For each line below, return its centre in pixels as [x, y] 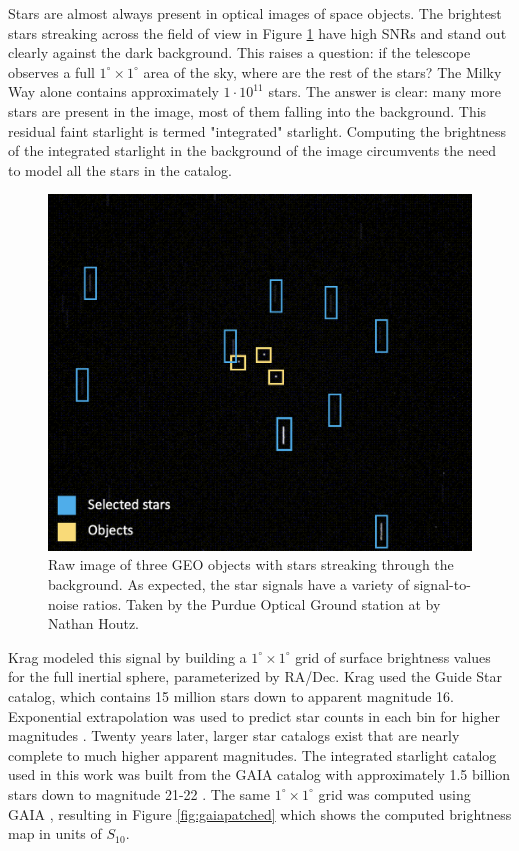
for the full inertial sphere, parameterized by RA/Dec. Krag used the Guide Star [255, 676]
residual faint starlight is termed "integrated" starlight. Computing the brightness [257, 130]
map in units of [55, 833]
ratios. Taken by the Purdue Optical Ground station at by [262, 603]
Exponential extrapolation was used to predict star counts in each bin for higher [254, 715]
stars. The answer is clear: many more [384, 91]
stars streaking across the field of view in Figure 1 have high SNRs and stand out [257, 32]
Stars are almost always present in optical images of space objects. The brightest [255, 13]
